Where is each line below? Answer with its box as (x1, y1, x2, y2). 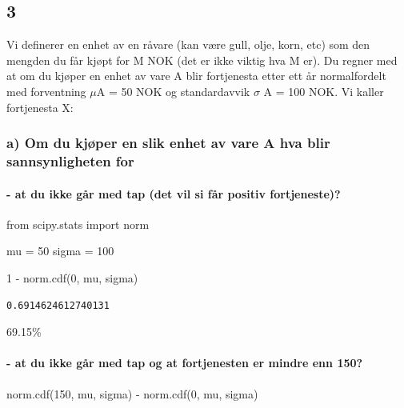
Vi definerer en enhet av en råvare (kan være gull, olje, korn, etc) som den (6, 36, 370, 53)
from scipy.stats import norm (6, 215, 150, 232)
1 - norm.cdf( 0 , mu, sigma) (6, 269, 138, 286)
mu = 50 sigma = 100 (6, 242, 114, 259)
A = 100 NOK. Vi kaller (263, 82, 384, 99)
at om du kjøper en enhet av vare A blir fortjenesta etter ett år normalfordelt (6, 67, 386, 84)
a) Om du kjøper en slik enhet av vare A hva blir (6, 133, 330, 153)
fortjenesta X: (6, 98, 74, 115)
